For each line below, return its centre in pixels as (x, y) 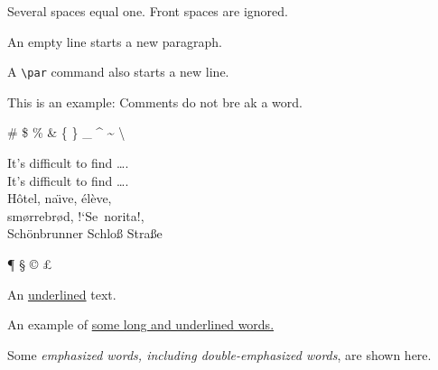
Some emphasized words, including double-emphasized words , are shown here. (219, 354)
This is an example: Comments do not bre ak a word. (155, 102)
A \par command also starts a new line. (118, 72)
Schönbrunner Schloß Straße (85, 233)
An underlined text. (62, 294)
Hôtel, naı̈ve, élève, (60, 198)
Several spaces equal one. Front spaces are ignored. (148, 11)
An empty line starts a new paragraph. (115, 41)
